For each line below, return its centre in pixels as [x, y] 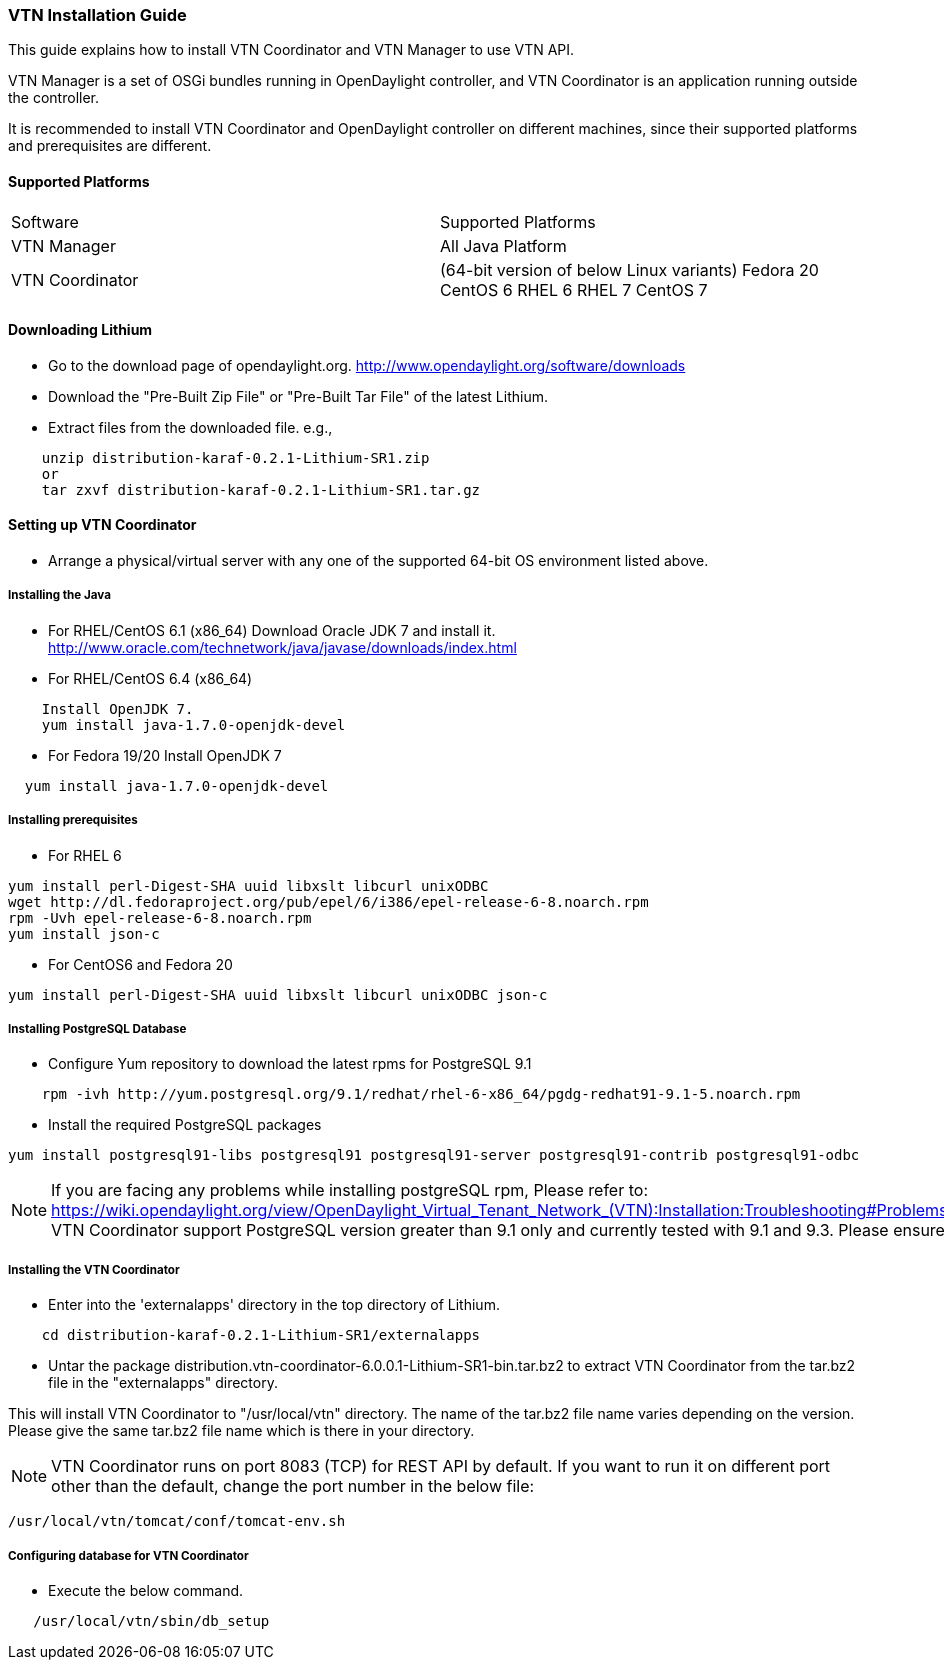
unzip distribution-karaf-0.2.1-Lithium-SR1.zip [235, 457]
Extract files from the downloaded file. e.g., [190, 427]
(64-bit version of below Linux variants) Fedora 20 [629, 269]
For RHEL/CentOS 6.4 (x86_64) [150, 678]
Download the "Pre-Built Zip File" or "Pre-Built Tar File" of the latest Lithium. [298, 396]
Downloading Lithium [80, 330]
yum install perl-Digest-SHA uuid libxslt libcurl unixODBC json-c [278, 994]
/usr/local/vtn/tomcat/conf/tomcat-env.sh [177, 1521]
